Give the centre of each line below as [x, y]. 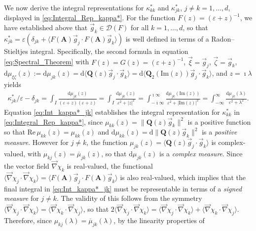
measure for [21, 198]
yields [13, 84]
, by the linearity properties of [159, 220]
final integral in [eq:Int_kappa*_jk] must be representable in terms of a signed [123, 188]
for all [140, 27]
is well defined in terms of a [167, 38]
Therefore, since [28, 220]
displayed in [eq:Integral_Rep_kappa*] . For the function [90, 18]
